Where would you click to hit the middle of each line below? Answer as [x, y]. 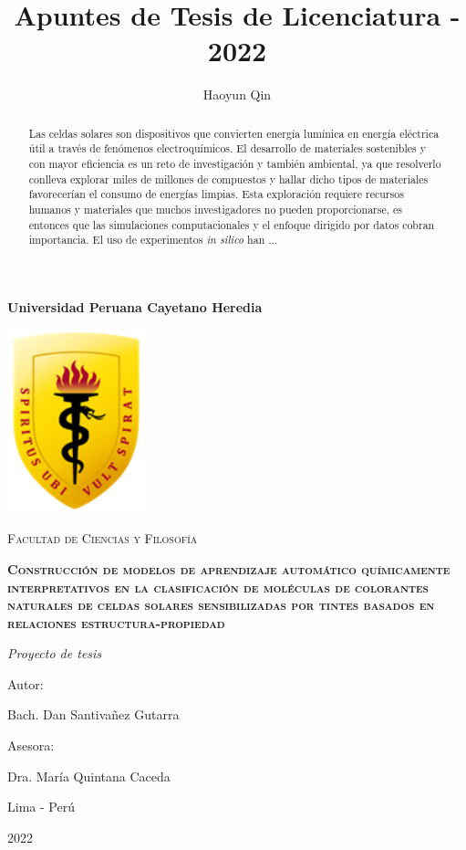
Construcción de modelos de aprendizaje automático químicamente [229, 568]
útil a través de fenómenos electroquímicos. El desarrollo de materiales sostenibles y [227, 148]
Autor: [26, 683]
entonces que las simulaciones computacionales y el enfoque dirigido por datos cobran [232, 224]
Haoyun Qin [237, 94]
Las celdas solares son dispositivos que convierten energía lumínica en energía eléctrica [234, 133]
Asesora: [31, 745]
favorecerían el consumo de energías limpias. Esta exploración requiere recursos [216, 194]
